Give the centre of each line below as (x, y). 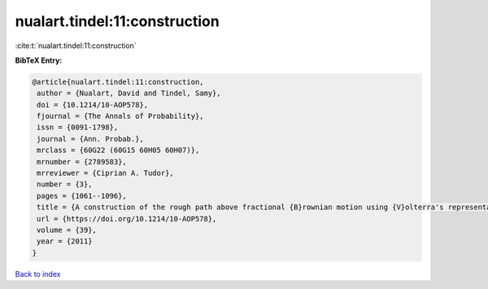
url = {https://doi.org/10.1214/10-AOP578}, (127, 219)
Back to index (38, 274)
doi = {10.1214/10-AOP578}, (93, 105)
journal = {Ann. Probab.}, (90, 139)
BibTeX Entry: (39, 60)
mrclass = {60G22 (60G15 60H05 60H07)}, (118, 150)
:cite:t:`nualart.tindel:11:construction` (76, 46)
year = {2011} (65, 241)
